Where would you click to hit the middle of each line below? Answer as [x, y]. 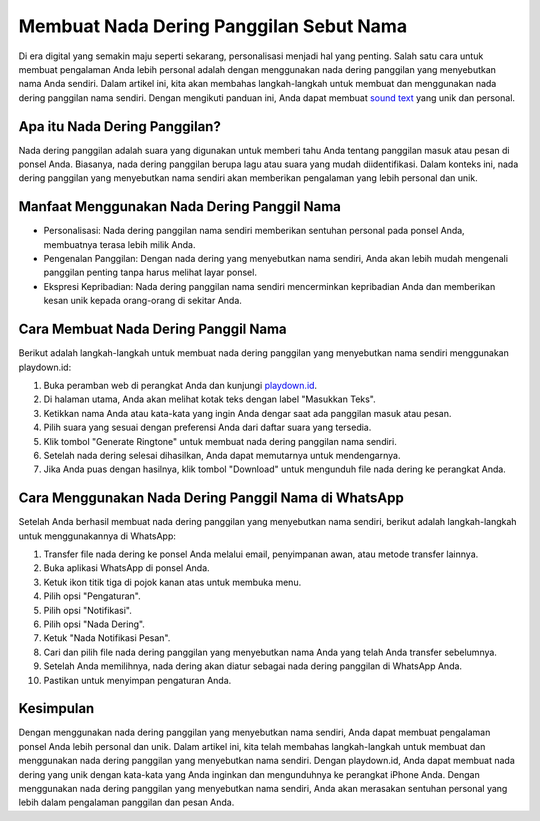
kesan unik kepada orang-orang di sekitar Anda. [142, 301]
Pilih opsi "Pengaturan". [92, 596]
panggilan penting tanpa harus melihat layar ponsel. [150, 272]
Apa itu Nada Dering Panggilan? [120, 126]
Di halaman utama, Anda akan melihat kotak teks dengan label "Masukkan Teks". [210, 399]
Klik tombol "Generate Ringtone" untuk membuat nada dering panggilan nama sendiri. [220, 441]
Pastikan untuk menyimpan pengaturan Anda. [137, 680]
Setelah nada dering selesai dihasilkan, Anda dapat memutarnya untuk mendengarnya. [222, 455]
